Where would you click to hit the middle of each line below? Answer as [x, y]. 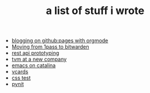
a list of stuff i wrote [95, 11]
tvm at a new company [39, 59]
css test [21, 78]
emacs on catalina [34, 66]
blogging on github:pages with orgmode [60, 41]
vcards [20, 72]
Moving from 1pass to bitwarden [50, 47]
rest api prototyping [35, 53]
